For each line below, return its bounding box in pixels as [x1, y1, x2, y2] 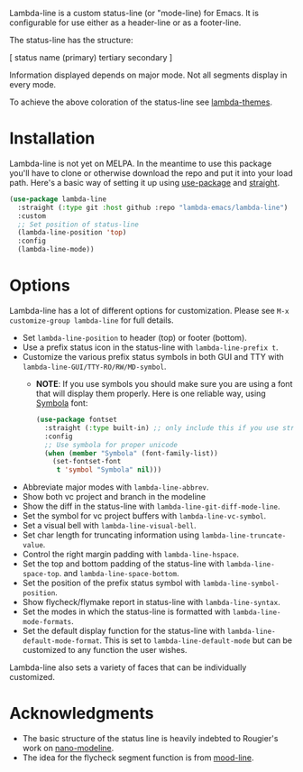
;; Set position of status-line [17, 220, 140, 229]
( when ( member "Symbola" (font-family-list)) [43, 448, 218, 458]
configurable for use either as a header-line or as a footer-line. [9, 17, 242, 28]
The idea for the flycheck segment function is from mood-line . [22, 752, 254, 763]
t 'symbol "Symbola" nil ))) [56, 465, 162, 474]
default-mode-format [22, 637, 100, 646]
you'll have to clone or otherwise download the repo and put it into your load [9, 167, 293, 179]
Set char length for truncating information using [22, 529, 200, 540]
